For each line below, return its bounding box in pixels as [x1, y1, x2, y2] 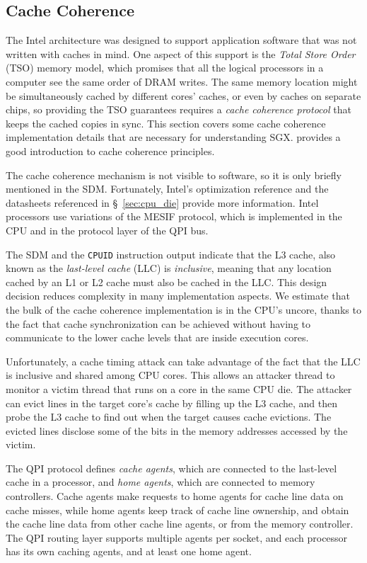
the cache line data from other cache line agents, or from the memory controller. [6, 516, 354, 531]
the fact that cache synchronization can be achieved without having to [6, 316, 311, 331]
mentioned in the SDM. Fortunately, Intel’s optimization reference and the [6, 181, 329, 196]
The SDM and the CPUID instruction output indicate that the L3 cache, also [6, 246, 336, 261]
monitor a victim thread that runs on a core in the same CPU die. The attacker [6, 381, 352, 396]
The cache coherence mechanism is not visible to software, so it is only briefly [6, 167, 342, 182]
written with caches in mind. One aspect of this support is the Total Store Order [6, 46, 356, 61]
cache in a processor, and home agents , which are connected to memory [6, 474, 315, 489]
